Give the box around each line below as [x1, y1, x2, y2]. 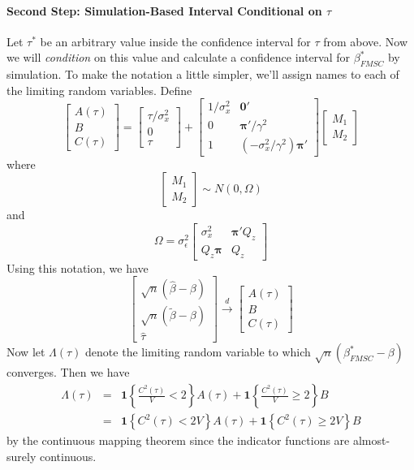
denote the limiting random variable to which [85, 343, 311, 360]
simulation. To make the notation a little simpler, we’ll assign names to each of [6, 66, 399, 83]
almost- [352, 432, 390, 449]
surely [6, 447, 37, 464]
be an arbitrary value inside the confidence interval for [40, 32, 311, 50]
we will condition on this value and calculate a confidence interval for [6, 49, 351, 66]
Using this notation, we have [6, 259, 149, 276]
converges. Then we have [6, 364, 130, 381]
